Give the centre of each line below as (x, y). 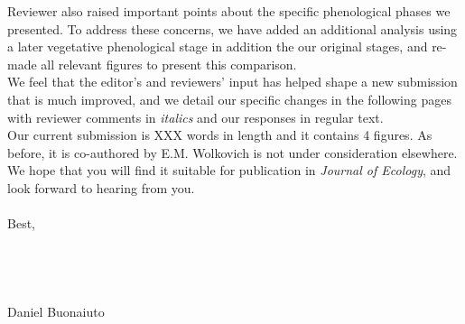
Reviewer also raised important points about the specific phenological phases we (229, 11)
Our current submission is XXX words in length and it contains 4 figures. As (220, 135)
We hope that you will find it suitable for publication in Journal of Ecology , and (229, 170)
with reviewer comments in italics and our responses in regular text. (195, 117)
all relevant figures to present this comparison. (169, 64)
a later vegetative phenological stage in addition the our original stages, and (218, 46)
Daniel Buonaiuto (56, 312)
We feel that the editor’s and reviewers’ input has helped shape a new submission (232, 82)
